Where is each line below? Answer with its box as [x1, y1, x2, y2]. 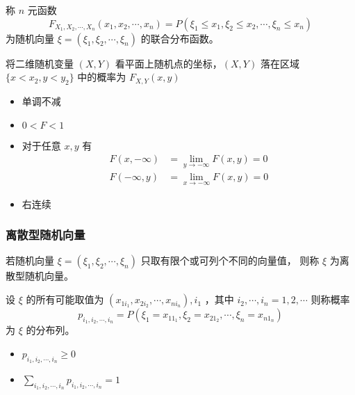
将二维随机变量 [6, 56, 74, 70]
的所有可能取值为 [26, 292, 104, 307]
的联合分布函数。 [140, 31, 219, 45]
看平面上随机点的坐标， [115, 56, 222, 70]
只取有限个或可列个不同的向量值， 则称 [140, 253, 320, 268]
